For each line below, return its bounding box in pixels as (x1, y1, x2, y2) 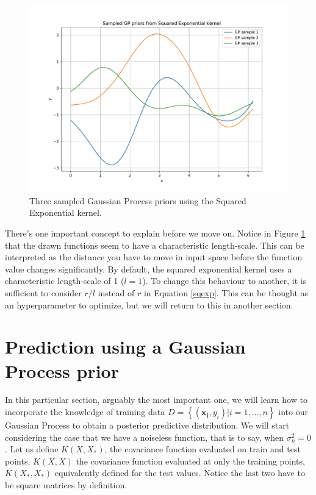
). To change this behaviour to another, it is (142, 274, 307, 287)
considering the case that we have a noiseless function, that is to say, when (5, 430, 284, 443)
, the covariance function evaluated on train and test (104, 443, 301, 455)
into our (278, 405, 308, 418)
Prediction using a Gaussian (5, 334, 246, 359)
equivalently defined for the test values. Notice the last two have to (54, 466, 305, 479)
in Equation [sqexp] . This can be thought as (143, 286, 309, 299)
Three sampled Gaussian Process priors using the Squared (29, 194, 246, 207)
